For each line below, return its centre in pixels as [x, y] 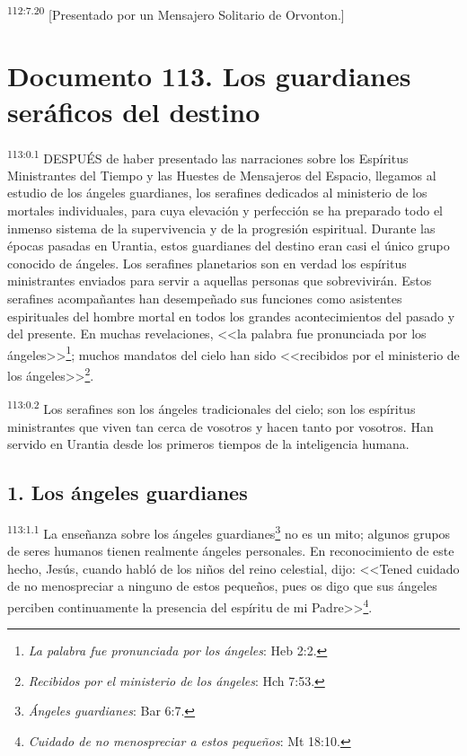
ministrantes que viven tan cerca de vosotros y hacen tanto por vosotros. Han [220, 426]
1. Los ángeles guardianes [128, 492]
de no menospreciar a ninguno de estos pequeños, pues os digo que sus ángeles [222, 586]
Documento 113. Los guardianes [209, 76]
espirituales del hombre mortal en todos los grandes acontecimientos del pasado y [231, 316]
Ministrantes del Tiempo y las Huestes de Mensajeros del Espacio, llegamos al [222, 175]
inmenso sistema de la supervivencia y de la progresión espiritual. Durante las [221, 228]
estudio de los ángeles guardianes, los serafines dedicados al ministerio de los [217, 193]
